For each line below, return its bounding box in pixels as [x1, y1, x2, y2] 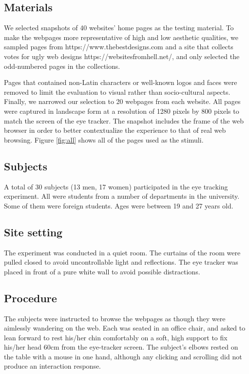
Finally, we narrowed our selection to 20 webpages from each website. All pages [4, 96, 241, 106]
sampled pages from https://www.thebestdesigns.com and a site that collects [4, 42, 233, 52]
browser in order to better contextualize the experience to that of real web [4, 125, 226, 135]
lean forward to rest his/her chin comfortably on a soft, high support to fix [4, 332, 228, 342]
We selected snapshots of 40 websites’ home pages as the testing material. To [4, 22, 234, 33]
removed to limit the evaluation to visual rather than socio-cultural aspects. [4, 86, 230, 97]
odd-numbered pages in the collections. [4, 61, 120, 71]
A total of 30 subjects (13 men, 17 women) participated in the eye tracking [4, 181, 228, 191]
